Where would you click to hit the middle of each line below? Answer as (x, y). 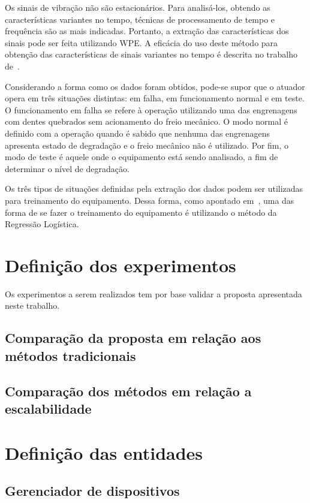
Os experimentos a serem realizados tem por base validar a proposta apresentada (154, 293)
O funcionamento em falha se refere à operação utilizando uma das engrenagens (151, 109)
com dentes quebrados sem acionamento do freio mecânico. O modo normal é (147, 121)
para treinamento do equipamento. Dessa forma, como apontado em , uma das (150, 200)
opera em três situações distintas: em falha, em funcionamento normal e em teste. (155, 98)
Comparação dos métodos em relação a (128, 391)
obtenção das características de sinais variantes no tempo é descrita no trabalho (151, 54)
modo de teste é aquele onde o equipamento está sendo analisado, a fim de (142, 157)
